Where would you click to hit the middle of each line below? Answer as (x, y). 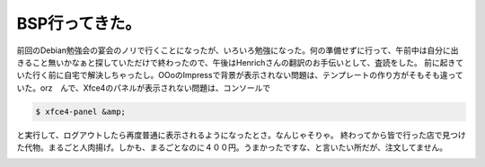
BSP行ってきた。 (79, 23)
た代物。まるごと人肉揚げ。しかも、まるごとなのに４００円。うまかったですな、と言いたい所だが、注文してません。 (232, 147)
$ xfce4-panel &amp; (80, 111)
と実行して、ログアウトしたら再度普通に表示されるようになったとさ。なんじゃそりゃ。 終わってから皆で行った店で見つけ (241, 135)
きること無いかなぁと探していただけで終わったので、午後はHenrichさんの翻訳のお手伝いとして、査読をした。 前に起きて (240, 62)
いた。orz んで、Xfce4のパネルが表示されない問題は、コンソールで (144, 88)
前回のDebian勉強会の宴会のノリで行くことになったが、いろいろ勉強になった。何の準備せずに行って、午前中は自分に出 (238, 50)
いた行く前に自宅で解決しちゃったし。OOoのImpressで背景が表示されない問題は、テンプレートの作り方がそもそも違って (240, 75)
